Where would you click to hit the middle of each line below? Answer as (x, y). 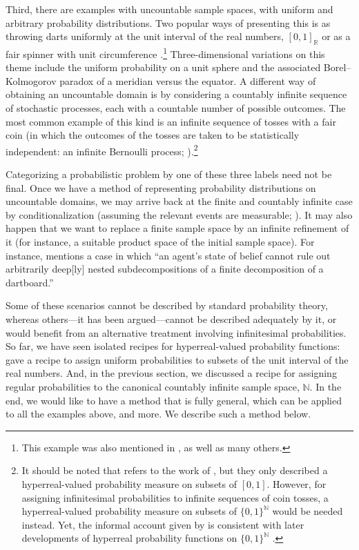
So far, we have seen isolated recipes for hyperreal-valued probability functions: (173, 346)
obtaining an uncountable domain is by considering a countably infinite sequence (176, 94)
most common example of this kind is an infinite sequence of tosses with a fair (171, 121)
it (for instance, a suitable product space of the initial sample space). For (160, 242)
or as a (336, 36)
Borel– (337, 67)
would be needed (308, 511)
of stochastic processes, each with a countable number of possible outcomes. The (176, 108)
